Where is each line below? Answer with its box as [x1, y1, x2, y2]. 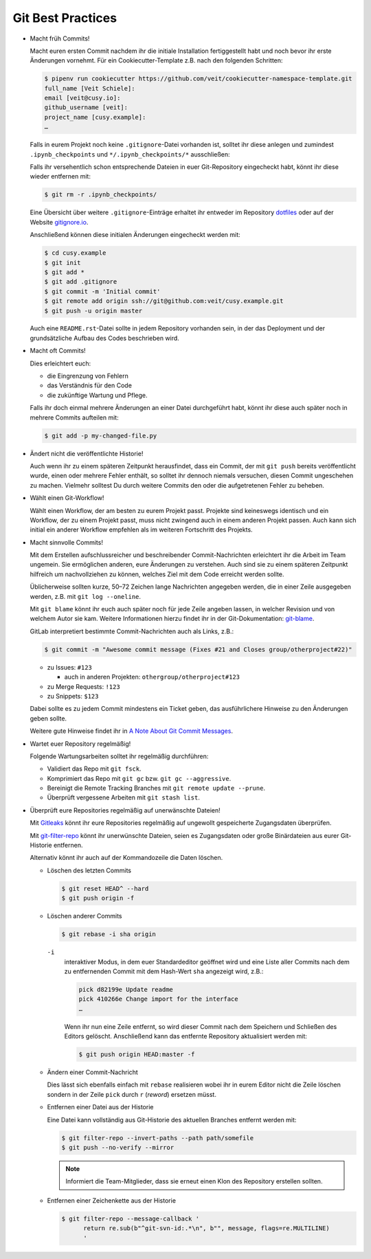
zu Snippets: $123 [47, 692, 99, 700]
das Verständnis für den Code [47, 381, 132, 389]
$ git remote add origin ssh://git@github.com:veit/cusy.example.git [44, 297, 284, 305]
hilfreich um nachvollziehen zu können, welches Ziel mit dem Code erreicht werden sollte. [30, 570, 284, 578]
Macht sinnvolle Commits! [30, 538, 103, 546]
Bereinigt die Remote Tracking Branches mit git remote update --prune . [47, 784, 266, 793]
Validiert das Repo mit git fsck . [47, 764, 142, 773]
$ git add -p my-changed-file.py [44, 431, 157, 440]
